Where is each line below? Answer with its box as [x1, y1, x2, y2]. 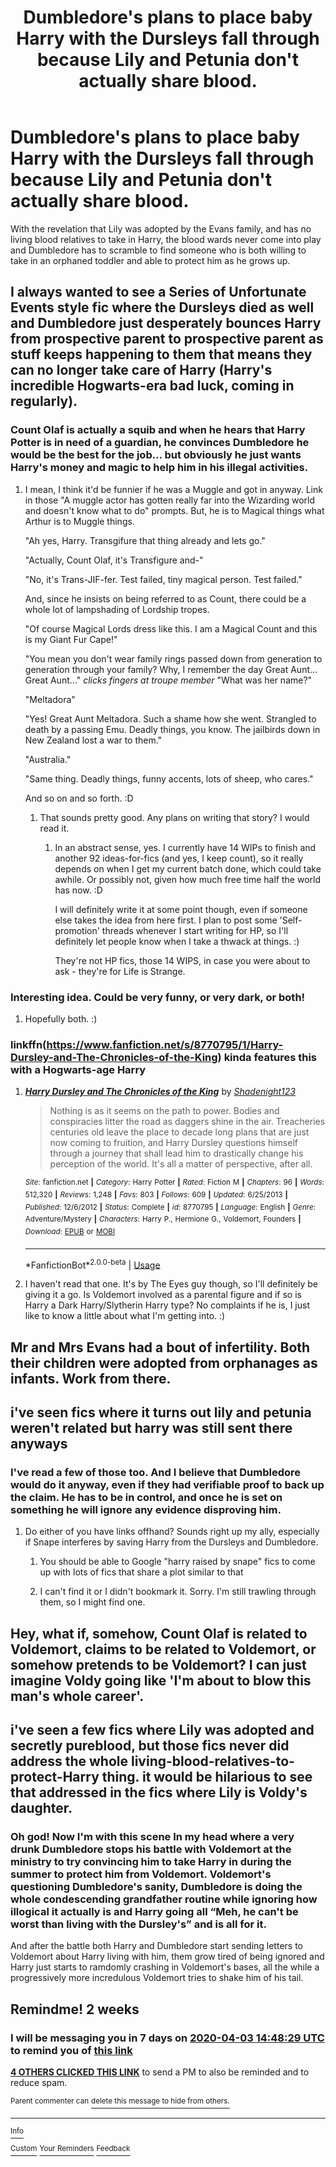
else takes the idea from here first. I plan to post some [54, 914, 278, 926]
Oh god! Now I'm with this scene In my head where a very [10, 1829, 295, 1843]
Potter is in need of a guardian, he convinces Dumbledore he [10, 436, 310, 450]
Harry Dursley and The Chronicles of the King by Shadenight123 [24, 1086, 296, 1098]
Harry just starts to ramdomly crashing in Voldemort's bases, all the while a [10, 1961, 320, 1973]
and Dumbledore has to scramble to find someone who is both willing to [10, 244, 307, 256]
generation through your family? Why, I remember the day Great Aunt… [24, 663, 318, 675]
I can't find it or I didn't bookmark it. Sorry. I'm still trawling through [39, 1586, 317, 1598]
